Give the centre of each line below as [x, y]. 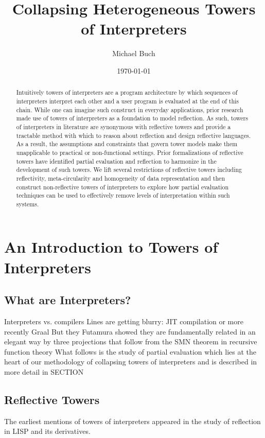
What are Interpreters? [68, 300]
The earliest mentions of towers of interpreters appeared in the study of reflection [132, 421]
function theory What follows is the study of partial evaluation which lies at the [130, 351]
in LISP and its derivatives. [47, 431]
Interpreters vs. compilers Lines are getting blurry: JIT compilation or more [124, 321]
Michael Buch [134, 53]
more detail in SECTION [44, 372]
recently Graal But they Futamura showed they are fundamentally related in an [130, 331]
